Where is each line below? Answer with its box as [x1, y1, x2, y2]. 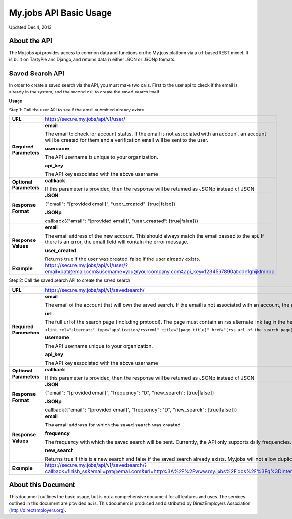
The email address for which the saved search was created [45, 421, 181, 428]
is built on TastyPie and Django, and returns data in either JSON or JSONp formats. [9, 56, 176, 62]
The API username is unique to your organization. [45, 154, 158, 161]
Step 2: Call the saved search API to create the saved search [9, 278, 131, 283]
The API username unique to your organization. [45, 342, 153, 349]
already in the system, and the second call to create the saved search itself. [9, 89, 161, 95]
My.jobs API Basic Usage [9, 7, 112, 18]
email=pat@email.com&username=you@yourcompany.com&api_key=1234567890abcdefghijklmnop [45, 268, 274, 275]
